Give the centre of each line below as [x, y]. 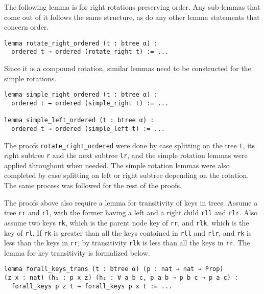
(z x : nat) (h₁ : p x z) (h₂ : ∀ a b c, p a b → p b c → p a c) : [121, 278]
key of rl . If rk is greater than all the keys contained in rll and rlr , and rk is [128, 232]
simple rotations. [30, 78]
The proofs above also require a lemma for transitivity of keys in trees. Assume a [131, 202]
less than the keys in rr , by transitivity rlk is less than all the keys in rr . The [127, 243]
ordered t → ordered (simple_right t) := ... [90, 103]
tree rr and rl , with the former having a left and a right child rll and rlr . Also [131, 212]
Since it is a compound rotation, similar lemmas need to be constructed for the [128, 68]
